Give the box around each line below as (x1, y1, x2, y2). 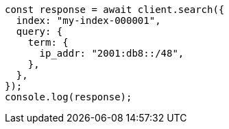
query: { (16, 26, 63, 37)
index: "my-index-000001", (16, 15, 161, 26)
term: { (27, 37, 69, 48)
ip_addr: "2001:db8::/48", (39, 48, 184, 59)
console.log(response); (5, 91, 132, 102)
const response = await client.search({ (5, 4, 225, 15)
